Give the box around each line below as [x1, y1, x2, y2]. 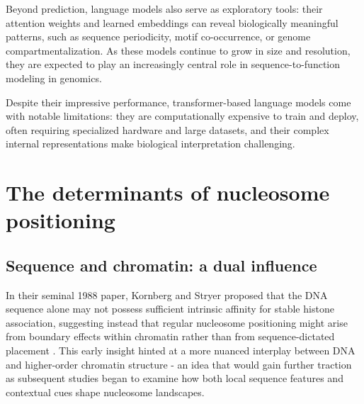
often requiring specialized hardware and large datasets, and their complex [6, 122, 329, 137]
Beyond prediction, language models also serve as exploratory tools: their [6, 1, 323, 16]
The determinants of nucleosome [6, 178, 330, 207]
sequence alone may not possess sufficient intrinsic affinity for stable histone [6, 301, 334, 316]
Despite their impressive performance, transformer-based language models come [6, 94, 351, 109]
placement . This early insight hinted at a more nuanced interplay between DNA [6, 343, 356, 358]
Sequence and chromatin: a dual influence [6, 254, 317, 276]
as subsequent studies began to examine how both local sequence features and [6, 371, 343, 386]
